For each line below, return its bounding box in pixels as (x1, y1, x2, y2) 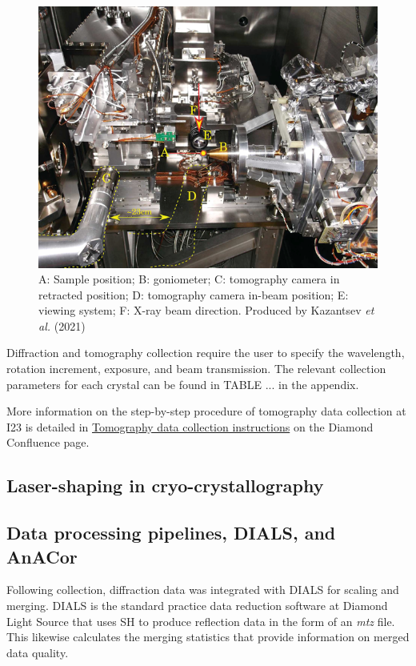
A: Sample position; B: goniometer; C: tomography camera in (38, 271, 340, 287)
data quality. (6, 644, 69, 660)
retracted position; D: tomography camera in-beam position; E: (38, 286, 349, 303)
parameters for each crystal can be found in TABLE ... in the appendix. (6, 375, 359, 392)
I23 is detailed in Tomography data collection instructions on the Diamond (6, 418, 374, 435)
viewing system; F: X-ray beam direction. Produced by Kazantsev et (38, 302, 374, 319)
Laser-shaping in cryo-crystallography (6, 473, 324, 498)
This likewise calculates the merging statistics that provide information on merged (6, 628, 410, 645)
